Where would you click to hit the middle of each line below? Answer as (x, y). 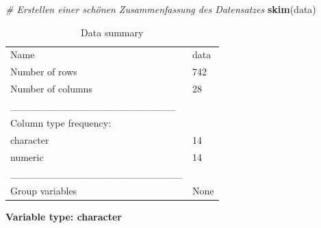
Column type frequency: (61, 122)
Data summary (112, 32)
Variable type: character (64, 217)
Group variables (44, 191)
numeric (27, 156)
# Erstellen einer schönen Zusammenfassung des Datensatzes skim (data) (161, 9)
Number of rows (44, 72)
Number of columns (51, 89)
